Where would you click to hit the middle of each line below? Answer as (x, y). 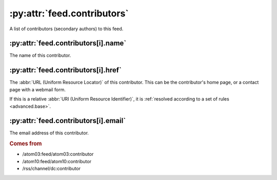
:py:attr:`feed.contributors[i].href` (65, 70)
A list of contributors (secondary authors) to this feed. (66, 29)
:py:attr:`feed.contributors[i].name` (68, 43)
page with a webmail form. (38, 89)
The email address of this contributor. (49, 133)
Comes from (26, 144)
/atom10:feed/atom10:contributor (57, 161)
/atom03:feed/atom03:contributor (58, 154)
